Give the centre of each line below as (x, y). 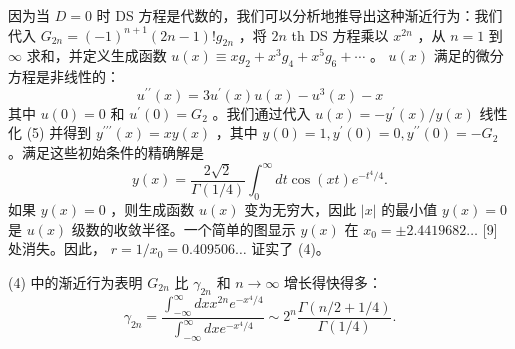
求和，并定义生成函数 (96, 55)
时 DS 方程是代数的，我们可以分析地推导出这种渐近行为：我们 (299, 15)
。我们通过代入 (261, 112)
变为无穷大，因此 (300, 208)
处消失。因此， (57, 248)
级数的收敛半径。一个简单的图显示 (183, 228)
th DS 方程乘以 (340, 34)
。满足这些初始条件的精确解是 (106, 152)
